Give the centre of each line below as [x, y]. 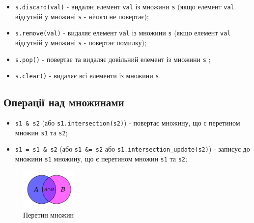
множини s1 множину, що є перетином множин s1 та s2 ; [101, 159]
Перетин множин [48, 215]
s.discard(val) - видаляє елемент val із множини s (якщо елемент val [125, 6]
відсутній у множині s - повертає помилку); [81, 42]
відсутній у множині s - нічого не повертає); [82, 16]
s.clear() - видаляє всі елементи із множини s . [88, 76]
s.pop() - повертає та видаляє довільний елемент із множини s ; [113, 59]
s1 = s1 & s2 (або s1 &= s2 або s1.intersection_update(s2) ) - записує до [132, 149]
